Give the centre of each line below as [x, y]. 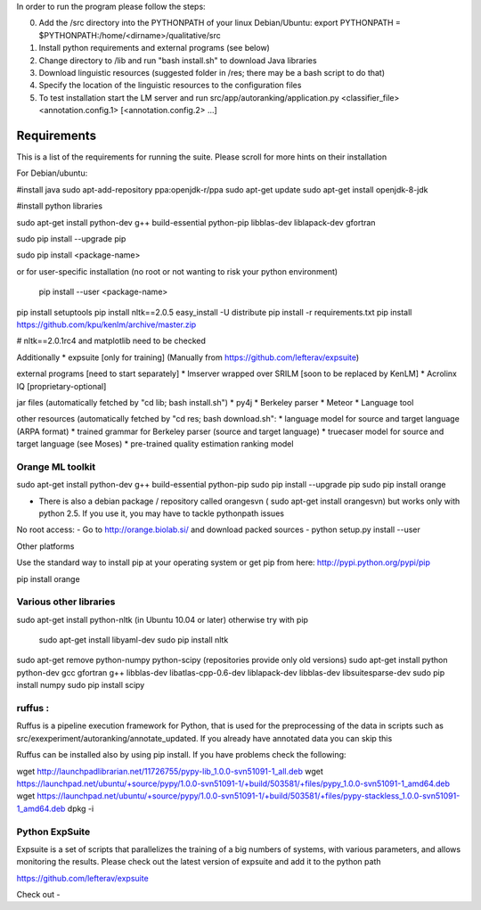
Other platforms [45, 546]
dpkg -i [81, 808]
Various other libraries [66, 602]
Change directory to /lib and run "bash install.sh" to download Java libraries [178, 60]
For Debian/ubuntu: [52, 173]
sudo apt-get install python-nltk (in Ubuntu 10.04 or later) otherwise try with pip [163, 619]
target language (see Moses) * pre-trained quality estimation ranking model [155, 444]
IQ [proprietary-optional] [61, 386]
